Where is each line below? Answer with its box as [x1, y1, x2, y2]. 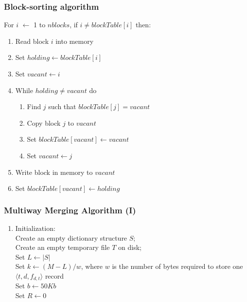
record [45, 270, 64, 281]
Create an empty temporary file [15, 242, 110, 252]
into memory [55, 36, 94, 46]
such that [48, 101, 76, 112]
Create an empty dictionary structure [15, 232, 127, 243]
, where [81, 261, 103, 271]
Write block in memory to [15, 167, 93, 177]
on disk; [118, 242, 142, 252]
